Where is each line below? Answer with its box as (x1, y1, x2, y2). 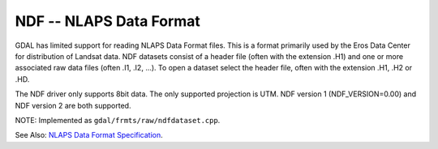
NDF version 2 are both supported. (15, 100, 131, 110)
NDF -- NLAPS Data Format (15, 12, 200, 30)
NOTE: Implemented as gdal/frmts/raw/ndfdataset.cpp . (15, 115, 221, 125)
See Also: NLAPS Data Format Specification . (15, 130, 164, 140)
